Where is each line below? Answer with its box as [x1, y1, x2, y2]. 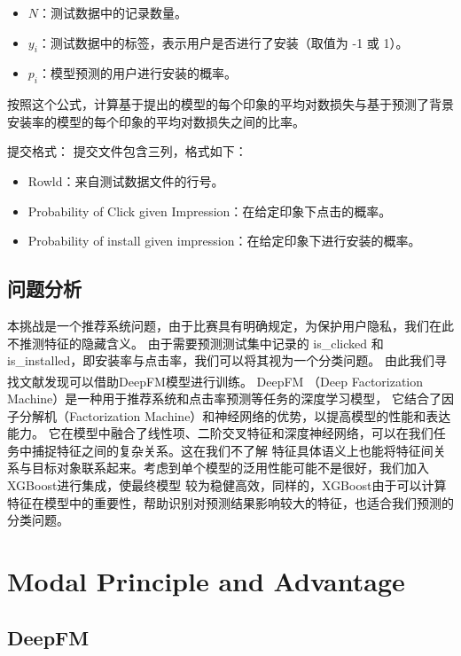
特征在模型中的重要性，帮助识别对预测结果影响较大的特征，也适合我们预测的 [7, 493, 454, 512]
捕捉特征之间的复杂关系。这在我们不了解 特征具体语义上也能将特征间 [31, 441, 434, 459]
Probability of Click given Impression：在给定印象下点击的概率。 [27, 201, 392, 220]
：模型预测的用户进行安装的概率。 [38, 64, 238, 82]
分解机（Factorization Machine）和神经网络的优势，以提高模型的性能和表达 [19, 406, 451, 425]
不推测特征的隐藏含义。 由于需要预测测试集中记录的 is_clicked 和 [7, 333, 384, 352]
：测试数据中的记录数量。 [38, 4, 188, 21]
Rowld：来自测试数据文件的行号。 [27, 171, 224, 190]
